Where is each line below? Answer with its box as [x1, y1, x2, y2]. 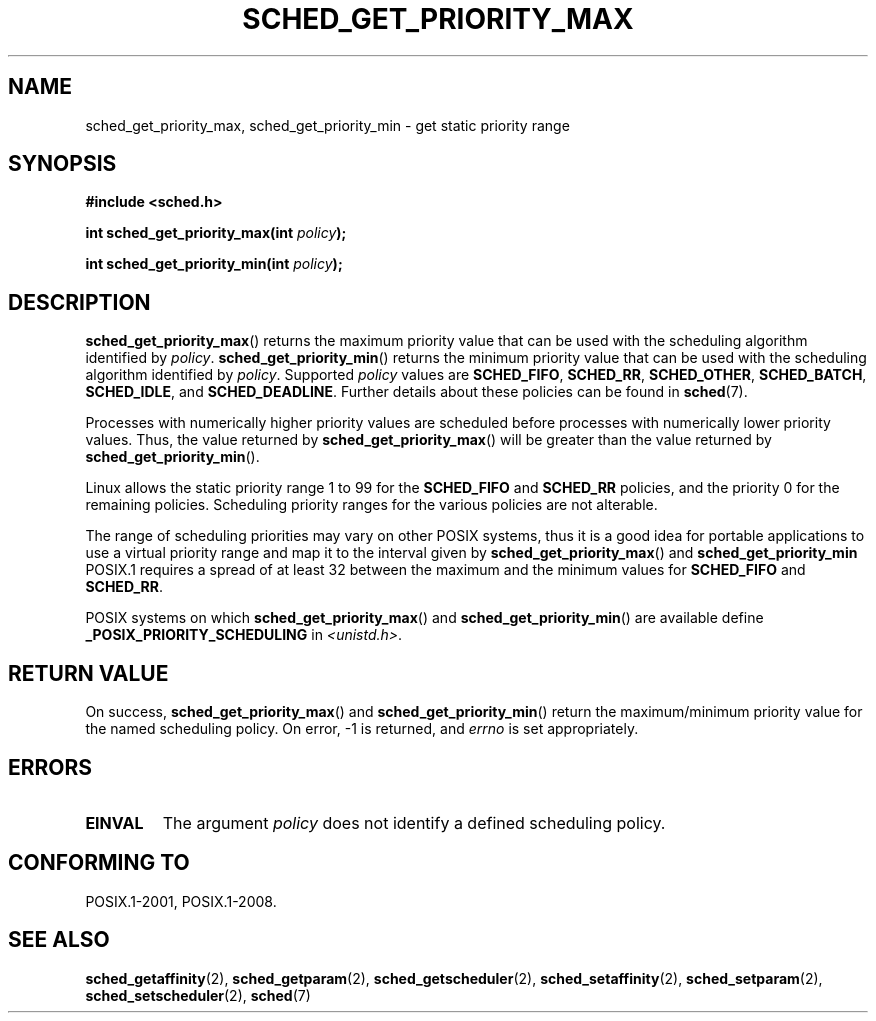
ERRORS [8, 754, 93, 780]
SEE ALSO [8, 927, 110, 953]
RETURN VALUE [8, 660, 169, 686]
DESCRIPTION [8, 289, 151, 315]
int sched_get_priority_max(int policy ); [85, 224, 347, 242]
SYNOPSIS [8, 151, 117, 177]
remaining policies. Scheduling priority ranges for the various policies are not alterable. [85, 496, 658, 514]
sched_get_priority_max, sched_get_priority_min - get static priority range [85, 116, 570, 134]
